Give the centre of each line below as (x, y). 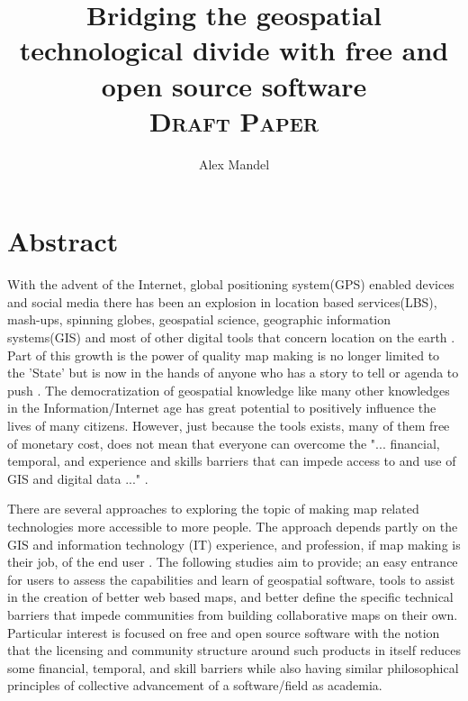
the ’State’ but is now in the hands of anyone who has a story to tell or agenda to (233, 373)
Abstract (63, 241)
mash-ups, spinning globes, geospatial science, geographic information (199, 319)
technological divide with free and (234, 50)
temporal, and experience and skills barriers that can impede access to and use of (232, 461)
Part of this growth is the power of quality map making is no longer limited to (224, 355)
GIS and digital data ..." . (78, 478)
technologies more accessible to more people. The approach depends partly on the (233, 526)
